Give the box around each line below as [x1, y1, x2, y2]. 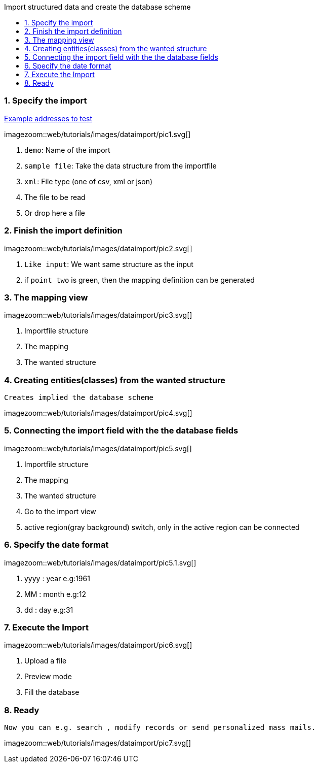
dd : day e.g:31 [24, 605, 73, 614]
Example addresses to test [4, 114, 93, 123]
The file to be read [24, 192, 86, 202]
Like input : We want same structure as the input [24, 259, 193, 269]
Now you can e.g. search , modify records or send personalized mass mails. [4, 723, 316, 731]
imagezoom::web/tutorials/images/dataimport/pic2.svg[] [4, 244, 192, 253]
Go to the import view [24, 507, 96, 516]
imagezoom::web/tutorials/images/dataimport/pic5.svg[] [4, 444, 192, 453]
